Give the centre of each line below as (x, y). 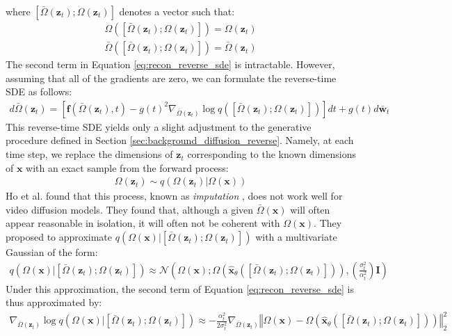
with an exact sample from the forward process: (127, 167)
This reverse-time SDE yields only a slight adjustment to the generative (159, 126)
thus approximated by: (54, 302)
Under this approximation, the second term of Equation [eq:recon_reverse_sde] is (180, 288)
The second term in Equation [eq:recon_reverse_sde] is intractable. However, (170, 64)
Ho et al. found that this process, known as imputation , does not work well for (174, 196)
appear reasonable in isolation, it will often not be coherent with (143, 223)
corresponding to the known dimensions (272, 154)
